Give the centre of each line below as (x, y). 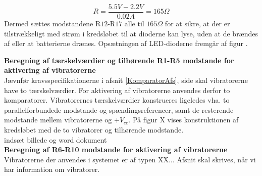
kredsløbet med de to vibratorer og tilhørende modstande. (94, 129)
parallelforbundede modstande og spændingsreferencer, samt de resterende (119, 109)
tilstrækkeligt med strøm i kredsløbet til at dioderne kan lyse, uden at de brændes (131, 33)
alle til (134, 24)
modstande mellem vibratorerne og (58, 120)
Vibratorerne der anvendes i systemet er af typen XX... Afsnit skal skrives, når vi (130, 159)
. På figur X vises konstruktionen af (184, 120)
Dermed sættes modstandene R (53, 24)
